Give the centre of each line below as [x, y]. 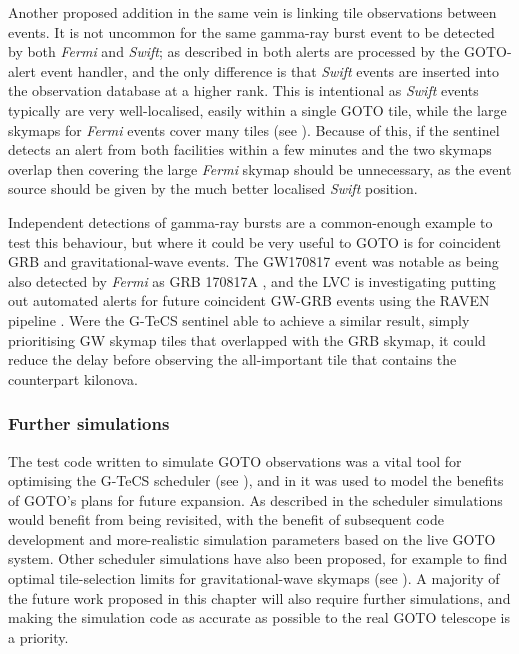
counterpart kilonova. [73, 378]
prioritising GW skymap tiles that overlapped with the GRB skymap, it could [247, 339]
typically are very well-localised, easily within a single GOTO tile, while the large [257, 109]
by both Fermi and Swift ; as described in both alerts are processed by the [234, 51]
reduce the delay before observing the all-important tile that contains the [232, 359]
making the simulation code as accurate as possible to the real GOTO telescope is [259, 617]
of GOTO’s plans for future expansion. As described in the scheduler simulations [255, 499]
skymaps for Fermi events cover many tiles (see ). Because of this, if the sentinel [254, 129]
